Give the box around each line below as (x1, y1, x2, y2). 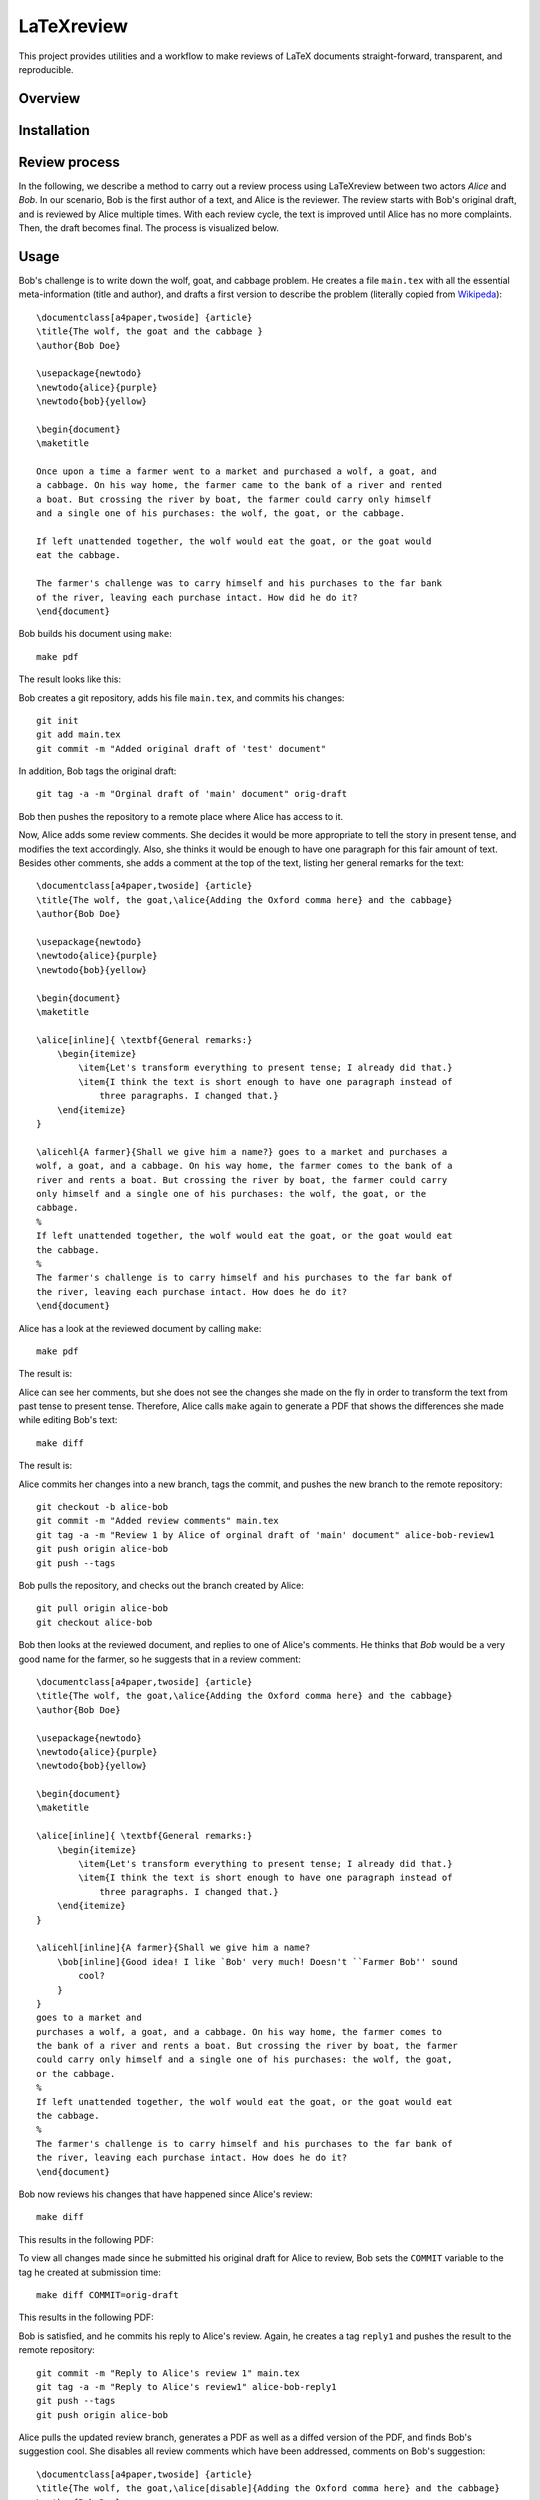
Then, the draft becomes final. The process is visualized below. (18, 222, 280, 234)
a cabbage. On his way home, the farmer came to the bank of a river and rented (36, 480, 443, 491)
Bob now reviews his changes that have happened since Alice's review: (18, 2188, 314, 2200)
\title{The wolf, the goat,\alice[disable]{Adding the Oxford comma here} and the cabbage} (36, 2483, 500, 2494)
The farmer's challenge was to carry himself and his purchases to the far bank (36, 578, 443, 589)
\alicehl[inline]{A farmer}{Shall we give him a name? (36, 1942, 311, 1954)
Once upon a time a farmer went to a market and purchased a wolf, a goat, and (36, 466, 437, 477)
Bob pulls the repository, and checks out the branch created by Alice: (18, 1579, 304, 1591)
